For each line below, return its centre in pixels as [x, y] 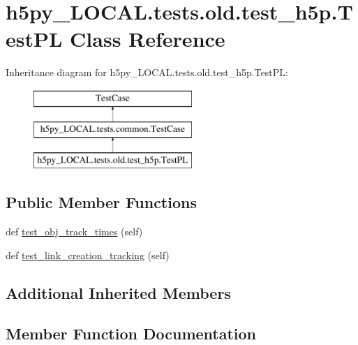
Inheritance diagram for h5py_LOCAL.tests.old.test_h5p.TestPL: [147, 72]
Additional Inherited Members [118, 292]
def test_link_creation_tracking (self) [88, 255]
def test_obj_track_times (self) [74, 232]
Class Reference [148, 39]
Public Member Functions [101, 202]
